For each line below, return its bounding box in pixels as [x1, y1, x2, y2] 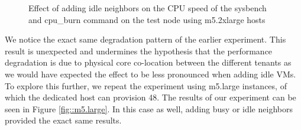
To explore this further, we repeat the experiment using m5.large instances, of [5, 79, 287, 92]
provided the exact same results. [5, 114, 122, 126]
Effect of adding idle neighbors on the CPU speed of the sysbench [28, 2, 267, 14]
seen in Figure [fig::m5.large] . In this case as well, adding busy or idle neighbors [5, 102, 293, 115]
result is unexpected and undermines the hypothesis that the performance [5, 44, 273, 57]
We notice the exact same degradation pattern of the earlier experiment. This [5, 33, 286, 45]
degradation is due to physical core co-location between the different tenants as [5, 56, 292, 69]
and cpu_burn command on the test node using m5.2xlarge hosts [28, 13, 266, 25]
